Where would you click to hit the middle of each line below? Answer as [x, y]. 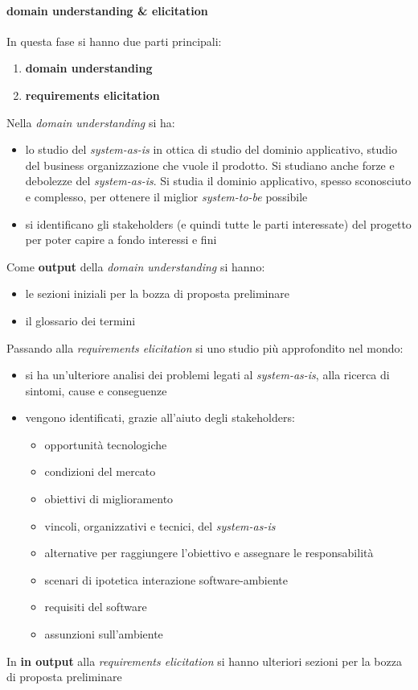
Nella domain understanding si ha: [91, 122]
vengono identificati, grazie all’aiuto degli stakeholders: [160, 417]
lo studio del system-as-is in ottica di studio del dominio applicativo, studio [211, 149]
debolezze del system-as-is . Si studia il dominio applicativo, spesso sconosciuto [218, 181]
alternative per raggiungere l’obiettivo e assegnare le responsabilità [209, 553]
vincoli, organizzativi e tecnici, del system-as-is [160, 525]
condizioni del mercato [100, 471]
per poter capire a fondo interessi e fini [121, 240]
